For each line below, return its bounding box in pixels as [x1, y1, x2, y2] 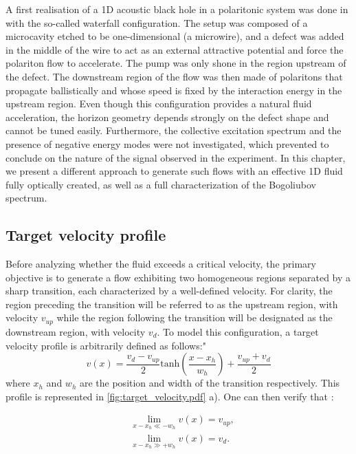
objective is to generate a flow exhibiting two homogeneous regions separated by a [5, 270, 351, 284]
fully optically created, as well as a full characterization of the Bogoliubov [5, 177, 316, 191]
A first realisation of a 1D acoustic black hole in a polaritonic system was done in [5, 2, 348, 16]
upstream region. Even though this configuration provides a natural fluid [5, 96, 312, 111]
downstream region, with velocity [5, 324, 146, 338]
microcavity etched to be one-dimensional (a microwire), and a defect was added [5, 29, 344, 43]
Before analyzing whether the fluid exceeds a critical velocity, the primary [5, 257, 316, 271]
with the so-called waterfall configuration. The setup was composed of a [5, 15, 308, 30]
